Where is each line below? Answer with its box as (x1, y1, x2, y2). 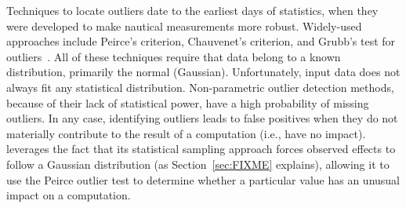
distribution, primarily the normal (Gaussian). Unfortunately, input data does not (6, 64, 401, 80)
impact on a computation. (6, 187, 131, 203)
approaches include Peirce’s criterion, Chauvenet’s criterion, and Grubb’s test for (6, 33, 396, 49)
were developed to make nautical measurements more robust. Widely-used (6, 17, 362, 34)
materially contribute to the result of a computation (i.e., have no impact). (6, 125, 366, 141)
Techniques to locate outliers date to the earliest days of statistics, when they (6, 2, 379, 18)
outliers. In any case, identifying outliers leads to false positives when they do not (6, 110, 398, 126)
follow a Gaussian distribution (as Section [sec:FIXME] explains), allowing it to (6, 155, 390, 172)
